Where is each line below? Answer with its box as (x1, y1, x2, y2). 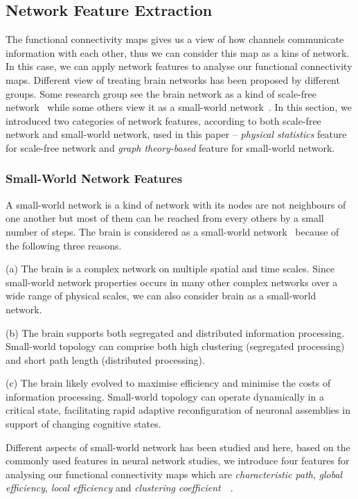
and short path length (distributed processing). (6, 352, 205, 367)
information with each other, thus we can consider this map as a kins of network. (6, 45, 350, 60)
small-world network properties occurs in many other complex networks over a (6, 274, 338, 289)
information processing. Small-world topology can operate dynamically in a (6, 389, 325, 403)
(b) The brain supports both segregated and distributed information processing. (6, 325, 345, 340)
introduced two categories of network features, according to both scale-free (6, 113, 321, 128)
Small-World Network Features (6, 170, 183, 187)
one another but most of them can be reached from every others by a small (6, 211, 324, 225)
